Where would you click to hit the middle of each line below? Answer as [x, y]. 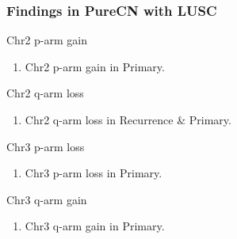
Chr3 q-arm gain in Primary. [95, 226]
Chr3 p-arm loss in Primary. [94, 173]
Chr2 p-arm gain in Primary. [95, 66]
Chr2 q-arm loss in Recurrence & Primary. [128, 119]
